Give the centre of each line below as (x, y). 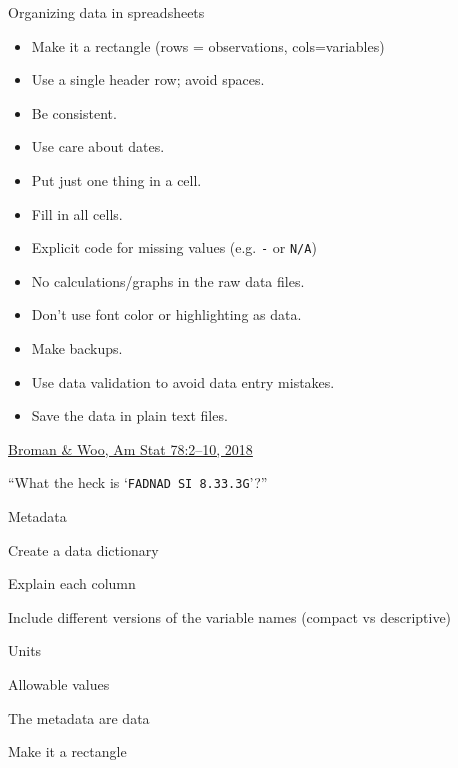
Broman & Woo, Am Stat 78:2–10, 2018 (130, 448)
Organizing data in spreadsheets (106, 12)
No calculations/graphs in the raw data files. (168, 280)
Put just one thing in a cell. (116, 179)
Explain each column (72, 583)
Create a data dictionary (83, 549)
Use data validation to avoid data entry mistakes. (183, 381)
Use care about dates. (98, 146)
